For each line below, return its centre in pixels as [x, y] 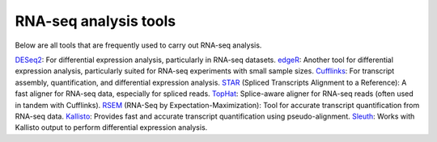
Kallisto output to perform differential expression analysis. [111, 127]
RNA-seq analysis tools [95, 21]
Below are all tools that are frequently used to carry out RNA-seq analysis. [138, 45]
